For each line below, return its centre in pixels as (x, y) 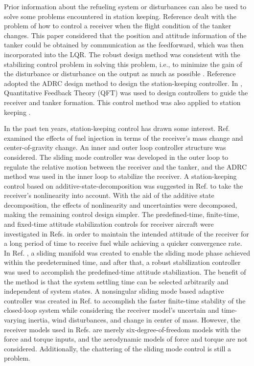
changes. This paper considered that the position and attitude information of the (125, 35)
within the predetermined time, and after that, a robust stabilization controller (122, 262)
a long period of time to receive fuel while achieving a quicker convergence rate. (123, 243)
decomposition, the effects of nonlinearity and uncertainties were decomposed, (121, 205)
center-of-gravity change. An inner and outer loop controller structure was (115, 147)
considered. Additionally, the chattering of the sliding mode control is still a (118, 348)
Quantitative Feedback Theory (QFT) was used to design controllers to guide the (126, 93)
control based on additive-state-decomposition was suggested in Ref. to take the (124, 185)
